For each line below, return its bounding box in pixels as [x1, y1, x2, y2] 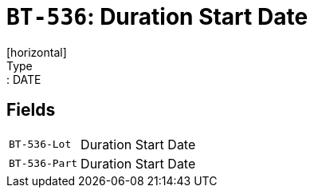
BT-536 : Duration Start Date [6, 3, 308, 30]
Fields [6, 100, 56, 121]
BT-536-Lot [9, 138, 72, 151]
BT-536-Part [9, 157, 78, 170]
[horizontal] [6, 45, 67, 59]
